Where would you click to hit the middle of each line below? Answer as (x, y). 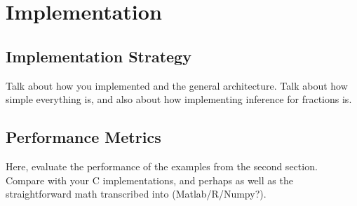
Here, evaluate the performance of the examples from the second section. (162, 166)
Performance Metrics (83, 137)
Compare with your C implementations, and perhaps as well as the (149, 180)
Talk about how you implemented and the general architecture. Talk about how (177, 85)
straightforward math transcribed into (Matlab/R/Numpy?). (136, 194)
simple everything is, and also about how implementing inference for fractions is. (179, 99)
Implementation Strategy (99, 56)
